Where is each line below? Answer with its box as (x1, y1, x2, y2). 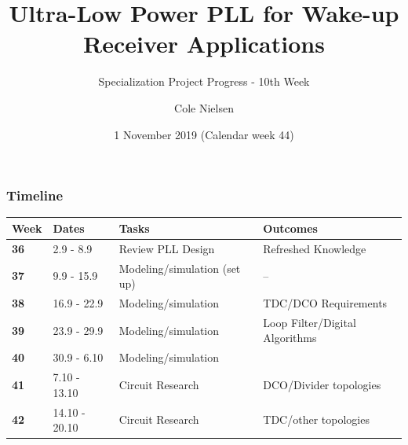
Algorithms (263, 329, 317, 346)
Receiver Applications (83, 28, 325, 60)
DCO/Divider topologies (263, 376, 381, 392)
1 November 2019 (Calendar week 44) (114, 126, 294, 142)
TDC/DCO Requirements (263, 295, 388, 311)
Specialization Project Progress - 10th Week (98, 73, 310, 90)
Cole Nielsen (174, 99, 234, 116)
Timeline (6, 186, 64, 205)
